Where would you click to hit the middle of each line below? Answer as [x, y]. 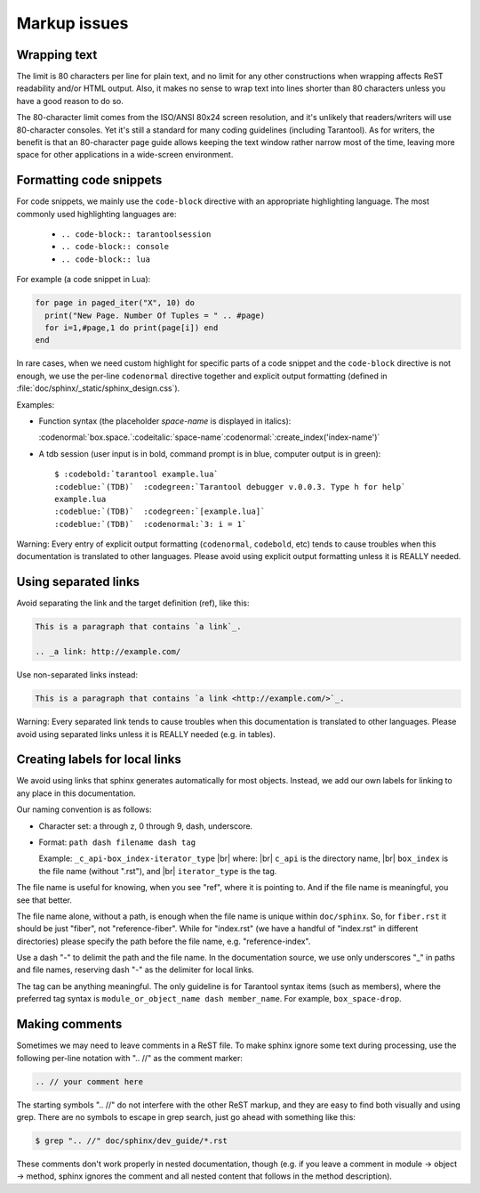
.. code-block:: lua [106, 259]
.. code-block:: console [115, 247]
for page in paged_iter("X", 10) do [115, 303]
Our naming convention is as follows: [84, 809]
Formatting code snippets [89, 180]
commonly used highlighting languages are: [96, 214]
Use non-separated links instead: [77, 675]
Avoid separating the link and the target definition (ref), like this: [133, 603]
